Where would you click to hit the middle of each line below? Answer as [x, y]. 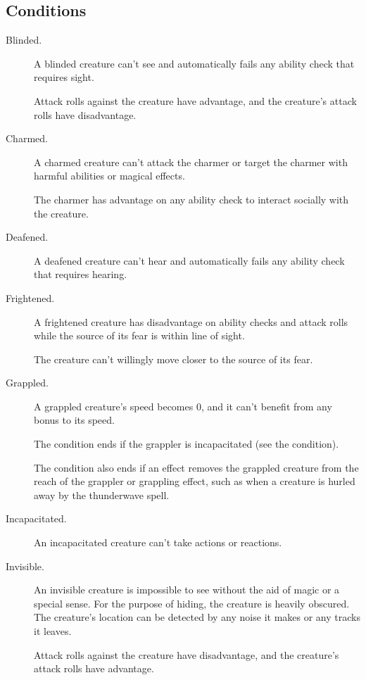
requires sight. [64, 77]
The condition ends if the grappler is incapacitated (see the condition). [187, 444]
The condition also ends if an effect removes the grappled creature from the [196, 467]
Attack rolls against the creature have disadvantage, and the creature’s [187, 654]
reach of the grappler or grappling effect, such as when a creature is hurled [195, 481]
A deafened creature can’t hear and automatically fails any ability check [189, 260]
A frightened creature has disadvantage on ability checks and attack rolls [191, 321]
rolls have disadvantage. [85, 114]
